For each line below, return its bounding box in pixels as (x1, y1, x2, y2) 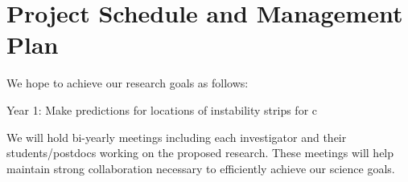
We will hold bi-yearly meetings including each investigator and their (6, 128, 347, 145)
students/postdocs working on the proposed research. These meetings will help (6, 144, 394, 161)
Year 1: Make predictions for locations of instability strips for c (6, 101, 317, 118)
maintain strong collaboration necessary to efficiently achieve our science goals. (6, 160, 395, 176)
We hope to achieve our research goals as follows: (6, 75, 249, 91)
